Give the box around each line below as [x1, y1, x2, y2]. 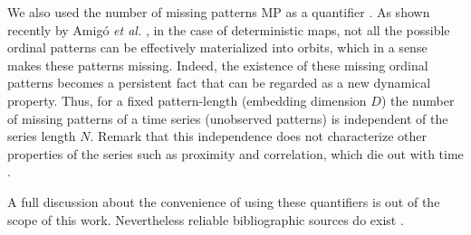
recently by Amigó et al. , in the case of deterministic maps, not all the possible [7, 20, 450, 39]
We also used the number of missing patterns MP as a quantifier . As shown [7, 3, 430, 21]
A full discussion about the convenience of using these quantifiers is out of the [7, 192, 440, 211]
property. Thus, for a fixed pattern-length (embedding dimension [7, 90, 367, 109]
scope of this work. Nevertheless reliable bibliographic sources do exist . [7, 210, 404, 229]
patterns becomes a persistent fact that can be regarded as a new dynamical [7, 73, 431, 92]
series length [7, 127, 76, 146]
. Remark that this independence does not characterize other [90, 127, 428, 146]
